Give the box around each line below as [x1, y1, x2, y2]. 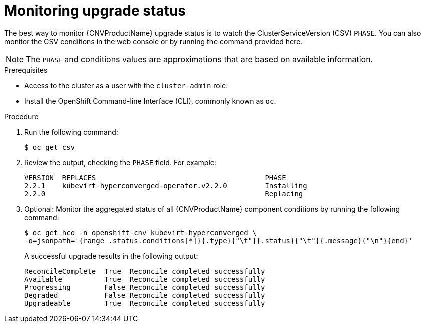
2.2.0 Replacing [24, 189, 303, 198]
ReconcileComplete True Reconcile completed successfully [24, 267, 265, 275]
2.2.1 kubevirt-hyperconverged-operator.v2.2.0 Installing [24, 181, 307, 190]
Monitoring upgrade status [4, 2, 186, 19]
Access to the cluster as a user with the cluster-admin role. [24, 81, 228, 90]
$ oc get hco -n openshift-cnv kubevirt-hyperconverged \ [24, 228, 257, 237]
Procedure [4, 112, 39, 121]
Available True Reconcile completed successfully [24, 275, 265, 283]
